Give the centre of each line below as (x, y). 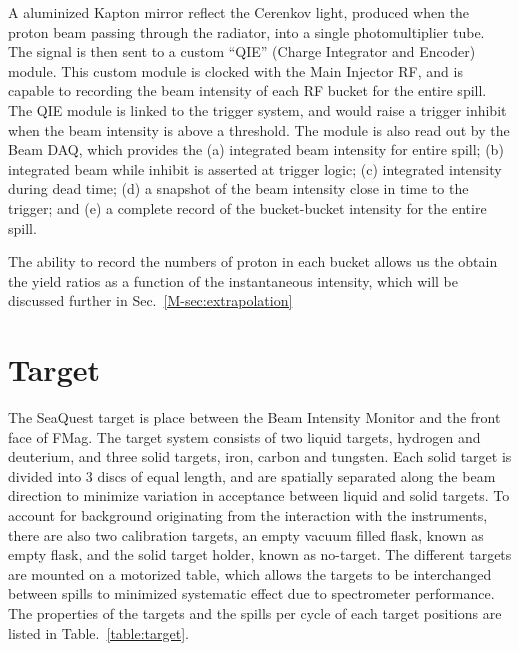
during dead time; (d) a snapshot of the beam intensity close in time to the (238, 188)
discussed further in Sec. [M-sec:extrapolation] (150, 300)
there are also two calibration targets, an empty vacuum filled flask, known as (246, 534)
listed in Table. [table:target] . (99, 632)
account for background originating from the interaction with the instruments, (248, 515)
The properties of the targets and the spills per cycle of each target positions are (255, 612)
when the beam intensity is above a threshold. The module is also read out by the (259, 129)
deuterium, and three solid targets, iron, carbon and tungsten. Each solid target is (260, 456)
